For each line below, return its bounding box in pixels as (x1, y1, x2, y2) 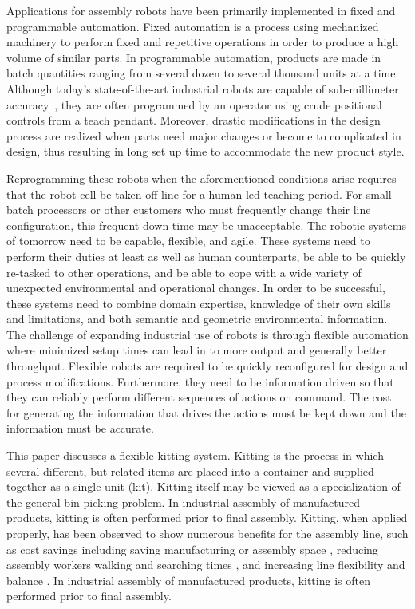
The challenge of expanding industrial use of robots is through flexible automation (6, 326, 409, 342)
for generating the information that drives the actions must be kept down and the (6, 404, 406, 421)
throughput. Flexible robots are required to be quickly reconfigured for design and (6, 358, 409, 374)
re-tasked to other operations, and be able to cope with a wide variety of (6, 263, 362, 280)
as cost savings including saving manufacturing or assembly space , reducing (6, 540, 378, 557)
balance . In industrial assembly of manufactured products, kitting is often (6, 571, 370, 588)
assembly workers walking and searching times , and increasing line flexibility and (6, 556, 405, 573)
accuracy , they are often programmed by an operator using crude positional (6, 96, 382, 113)
